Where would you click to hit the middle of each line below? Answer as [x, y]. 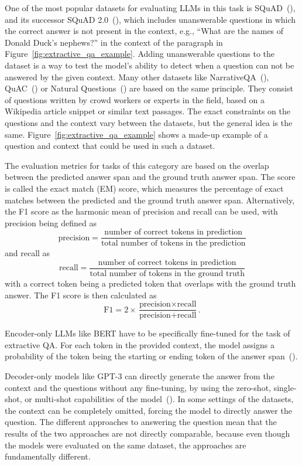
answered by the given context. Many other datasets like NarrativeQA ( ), [137, 76]
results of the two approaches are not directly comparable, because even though [147, 433]
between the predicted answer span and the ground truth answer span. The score [150, 177]
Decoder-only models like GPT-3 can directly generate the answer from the [140, 376]
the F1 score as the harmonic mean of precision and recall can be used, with [141, 211]
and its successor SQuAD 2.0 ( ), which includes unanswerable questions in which [150, 19]
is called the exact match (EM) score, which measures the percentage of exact [144, 188]
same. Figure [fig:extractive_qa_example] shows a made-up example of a [136, 134]
